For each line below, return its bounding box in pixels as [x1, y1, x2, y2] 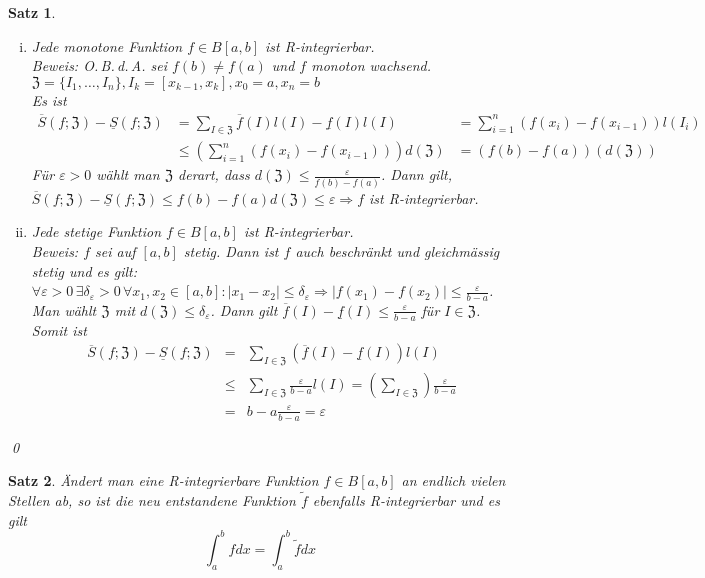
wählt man [96, 164, 160, 185]
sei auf [95, 240, 136, 261]
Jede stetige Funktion [31, 221, 161, 242]
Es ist [31, 89, 67, 110]
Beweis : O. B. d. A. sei [31, 55, 167, 76]
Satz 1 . [8, 2, 56, 22]
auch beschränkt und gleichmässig [295, 240, 500, 261]
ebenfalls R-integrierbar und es [312, 490, 500, 511]
